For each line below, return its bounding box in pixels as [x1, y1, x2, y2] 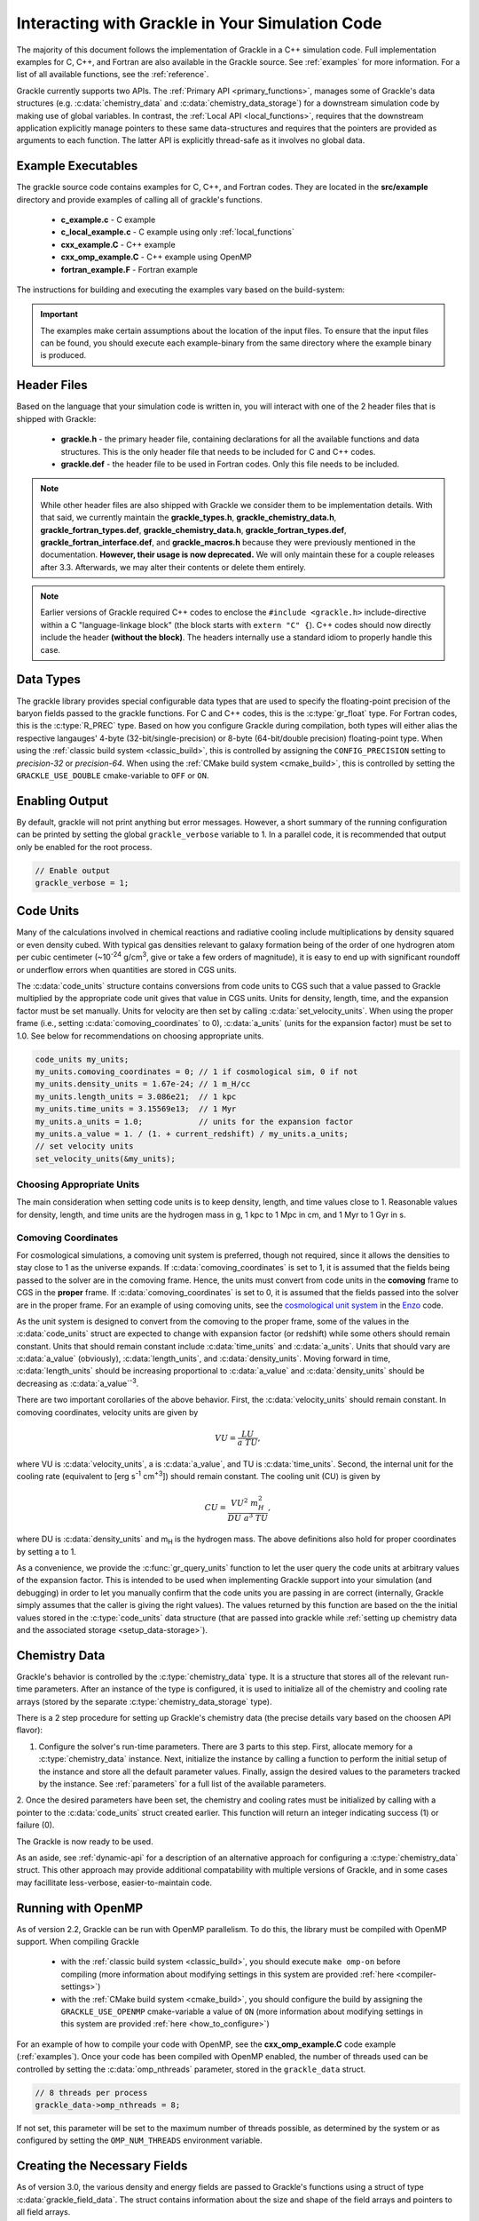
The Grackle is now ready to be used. [16, 1835, 154, 1847]
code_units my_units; [35, 1054, 130, 1064]
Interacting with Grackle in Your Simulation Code [16, 13, 382, 33]
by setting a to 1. [16, 1546, 77, 1556]
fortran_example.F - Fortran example [60, 264, 199, 275]
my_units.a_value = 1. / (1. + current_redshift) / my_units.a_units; [35, 1128, 349, 1139]
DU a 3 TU [227, 1511, 269, 1523]
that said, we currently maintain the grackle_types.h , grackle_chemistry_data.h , [40, 512, 337, 523]
